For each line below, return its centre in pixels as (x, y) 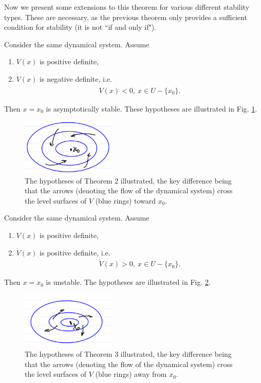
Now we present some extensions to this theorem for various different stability (127, 7)
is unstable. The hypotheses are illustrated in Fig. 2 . (128, 282)
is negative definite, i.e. (76, 78)
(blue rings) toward (126, 200)
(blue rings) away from (131, 374)
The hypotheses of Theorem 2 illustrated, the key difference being (128, 180)
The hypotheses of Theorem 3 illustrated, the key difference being (128, 354)
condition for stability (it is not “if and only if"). (80, 27)
